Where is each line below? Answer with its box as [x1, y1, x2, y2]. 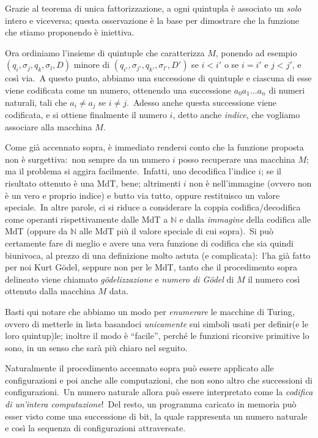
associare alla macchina [5, 120, 92, 133]
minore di [73, 58, 110, 71]
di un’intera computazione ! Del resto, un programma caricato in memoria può [5, 398, 297, 410]
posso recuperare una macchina [178, 152, 295, 165]
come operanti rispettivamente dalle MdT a [5, 212, 168, 225]
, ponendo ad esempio [215, 46, 297, 59]
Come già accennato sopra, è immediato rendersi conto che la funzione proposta [5, 141, 304, 154]
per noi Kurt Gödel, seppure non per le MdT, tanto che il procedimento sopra [5, 261, 298, 273]
